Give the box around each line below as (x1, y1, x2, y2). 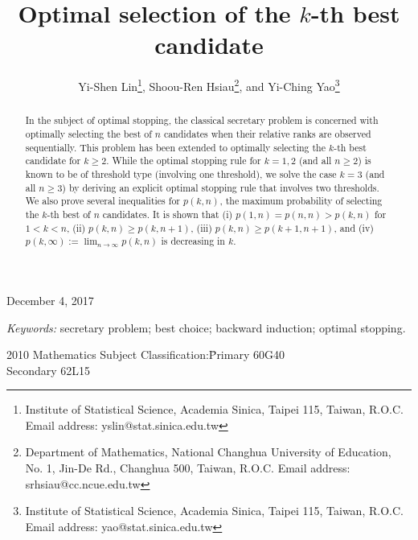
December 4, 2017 (6, 291, 94, 308)
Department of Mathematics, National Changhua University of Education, (25, 443, 391, 460)
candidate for (25, 154, 81, 167)
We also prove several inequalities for (25, 194, 180, 208)
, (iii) (191, 221, 212, 234)
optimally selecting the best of (25, 127, 152, 141)
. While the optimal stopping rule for (106, 154, 261, 167)
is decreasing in (161, 234, 225, 248)
